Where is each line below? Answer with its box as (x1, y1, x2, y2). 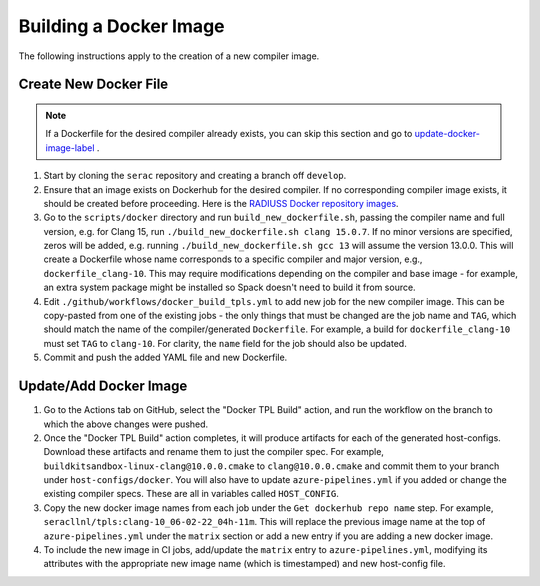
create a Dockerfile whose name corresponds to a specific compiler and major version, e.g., (43, 253, 423, 265)
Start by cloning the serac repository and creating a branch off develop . (43, 170, 347, 182)
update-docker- (414, 128, 480, 140)
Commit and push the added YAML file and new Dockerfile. (43, 351, 288, 364)
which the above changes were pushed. (43, 418, 209, 430)
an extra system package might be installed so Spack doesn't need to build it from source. (43, 281, 416, 294)
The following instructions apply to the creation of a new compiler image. (18, 50, 320, 62)
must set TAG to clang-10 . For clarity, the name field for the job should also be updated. (43, 337, 407, 349)
